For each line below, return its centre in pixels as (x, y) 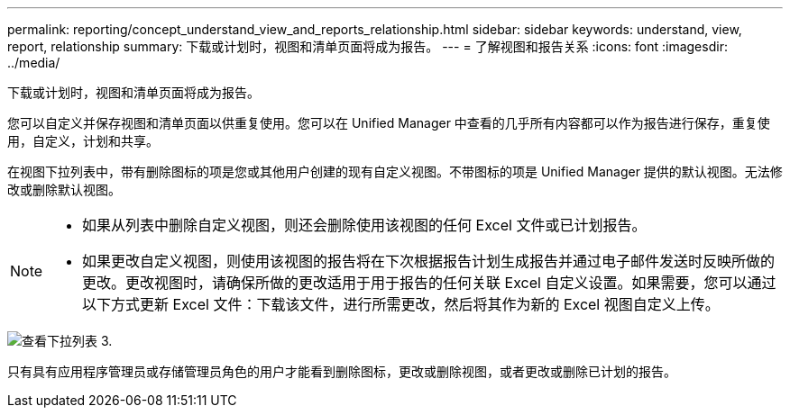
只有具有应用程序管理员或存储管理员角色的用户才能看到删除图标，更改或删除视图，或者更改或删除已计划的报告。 (342, 371)
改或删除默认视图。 (64, 189)
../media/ (34, 63)
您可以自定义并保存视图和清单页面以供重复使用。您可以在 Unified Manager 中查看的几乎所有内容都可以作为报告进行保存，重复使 (389, 123)
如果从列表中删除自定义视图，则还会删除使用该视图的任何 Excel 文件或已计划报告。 (364, 225)
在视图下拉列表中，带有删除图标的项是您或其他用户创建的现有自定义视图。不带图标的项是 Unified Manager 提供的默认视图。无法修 (395, 171)
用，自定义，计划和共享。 (83, 141)
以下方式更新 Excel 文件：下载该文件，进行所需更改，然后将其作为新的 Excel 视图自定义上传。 (401, 304)
